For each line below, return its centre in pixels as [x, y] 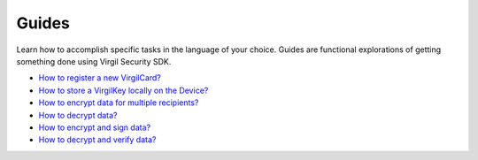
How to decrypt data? [78, 115]
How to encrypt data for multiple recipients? [119, 103]
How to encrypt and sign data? [94, 127]
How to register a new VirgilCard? [100, 78]
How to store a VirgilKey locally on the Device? [123, 90]
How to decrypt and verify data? [97, 140]
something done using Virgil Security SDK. [94, 61]
